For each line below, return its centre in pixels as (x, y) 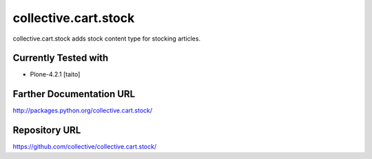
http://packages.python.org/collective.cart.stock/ (83, 111)
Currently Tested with (61, 58)
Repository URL (47, 130)
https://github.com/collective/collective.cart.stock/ (85, 147)
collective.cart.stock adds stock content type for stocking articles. (107, 39)
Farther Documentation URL (74, 94)
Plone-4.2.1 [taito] (55, 74)
